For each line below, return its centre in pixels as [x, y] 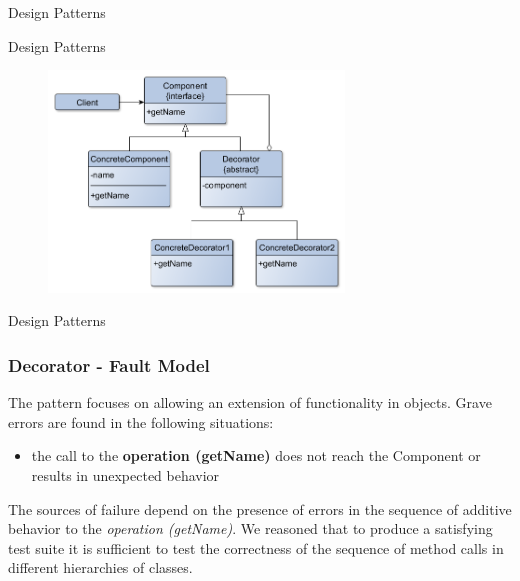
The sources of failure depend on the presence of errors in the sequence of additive [260, 508]
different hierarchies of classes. [100, 567]
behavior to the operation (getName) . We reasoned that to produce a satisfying [250, 528]
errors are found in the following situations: [141, 421]
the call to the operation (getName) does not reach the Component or [256, 455]
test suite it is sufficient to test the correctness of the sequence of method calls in [256, 547]
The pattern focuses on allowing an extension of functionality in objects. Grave [250, 402]
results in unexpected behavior [125, 475]
